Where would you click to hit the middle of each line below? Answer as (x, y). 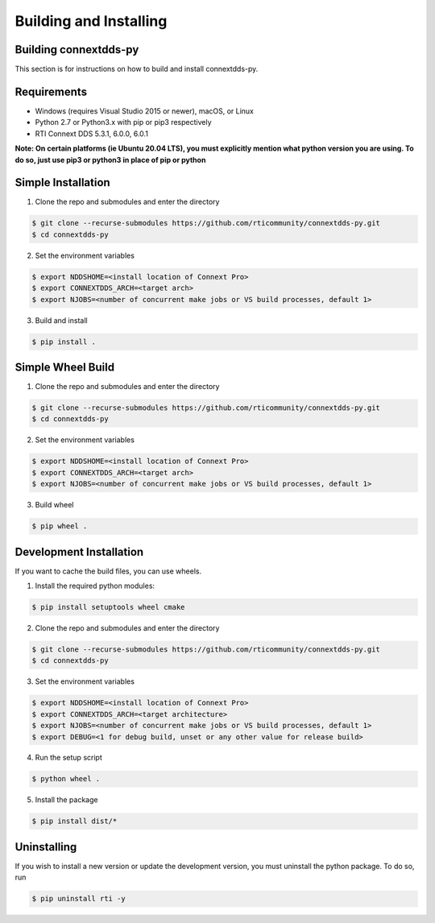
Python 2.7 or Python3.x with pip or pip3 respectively (124, 122)
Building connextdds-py (77, 50)
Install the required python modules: (95, 586)
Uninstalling (46, 847)
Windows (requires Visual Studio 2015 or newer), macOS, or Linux (144, 111)
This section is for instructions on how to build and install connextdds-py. (137, 69)
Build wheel (54, 505)
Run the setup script (68, 758)
